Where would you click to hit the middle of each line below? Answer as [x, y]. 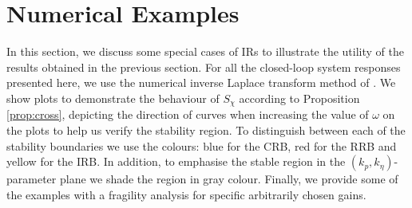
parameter [32, 179]
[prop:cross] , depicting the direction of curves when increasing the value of [188, 114]
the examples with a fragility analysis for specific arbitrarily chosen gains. [186, 194]
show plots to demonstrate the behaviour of [113, 98]
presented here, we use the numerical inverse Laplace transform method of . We [201, 82]
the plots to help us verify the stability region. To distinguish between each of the [206, 130]
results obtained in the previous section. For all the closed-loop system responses [204, 67]
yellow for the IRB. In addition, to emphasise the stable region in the [176, 161]
